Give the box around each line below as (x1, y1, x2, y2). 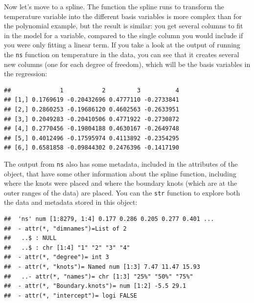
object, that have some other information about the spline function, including (4, 168, 236, 178)
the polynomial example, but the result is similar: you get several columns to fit (4, 21, 243, 31)
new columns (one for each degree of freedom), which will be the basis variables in (4, 59, 251, 69)
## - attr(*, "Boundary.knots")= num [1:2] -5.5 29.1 (4, 282, 186, 290)
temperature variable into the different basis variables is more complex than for (4, 11, 242, 21)
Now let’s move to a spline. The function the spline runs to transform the (4, 1, 224, 11)
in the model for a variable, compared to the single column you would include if (4, 30, 243, 40)
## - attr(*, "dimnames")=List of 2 (4, 225, 127, 232)
